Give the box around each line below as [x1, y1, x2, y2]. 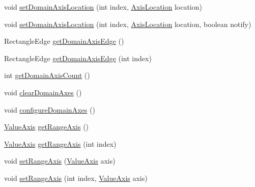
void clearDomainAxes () [4, 87, 82, 97]
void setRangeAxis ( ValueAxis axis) [4, 155, 116, 166]
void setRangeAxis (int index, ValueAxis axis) [4, 172, 148, 183]
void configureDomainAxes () [4, 104, 95, 115]
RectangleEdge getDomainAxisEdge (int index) [4, 52, 152, 63]
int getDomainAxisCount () [4, 70, 90, 81]
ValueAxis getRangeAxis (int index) [4, 138, 117, 149]
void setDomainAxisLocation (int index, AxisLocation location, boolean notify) [4, 18, 251, 29]
